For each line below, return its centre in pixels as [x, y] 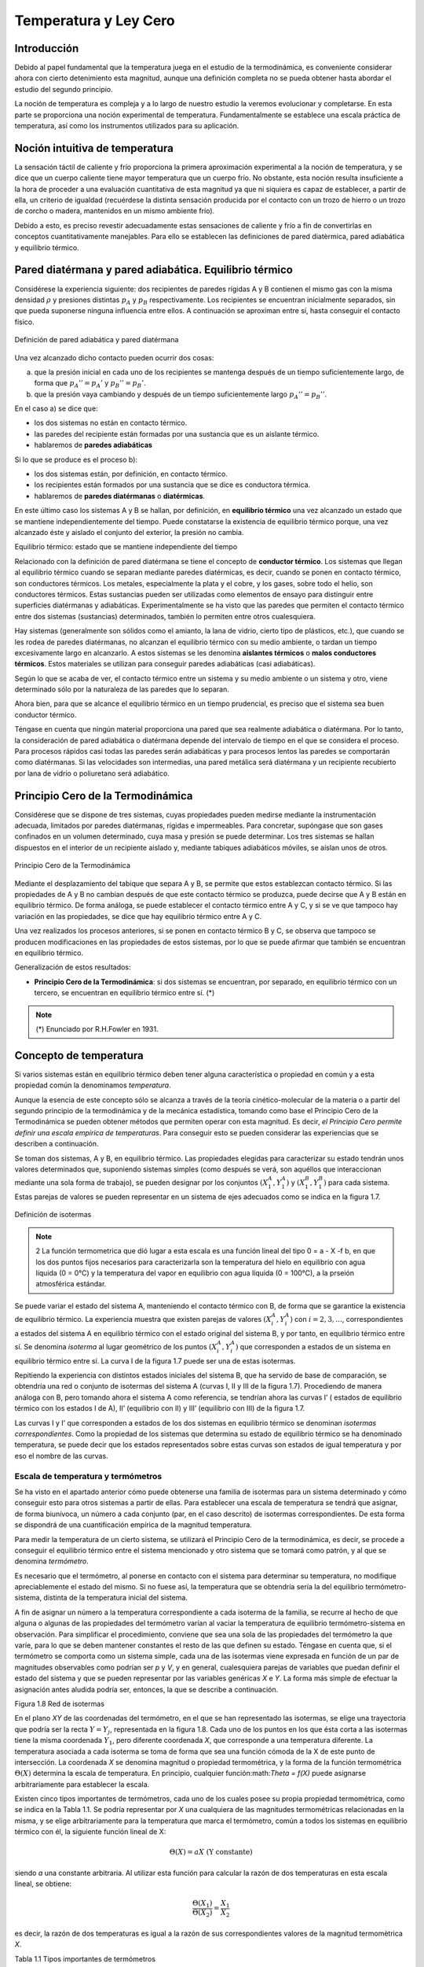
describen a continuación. [57, 1144]
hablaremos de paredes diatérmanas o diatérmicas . [120, 496]
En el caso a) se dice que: [56, 408]
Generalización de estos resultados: [73, 967]
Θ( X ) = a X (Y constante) [211, 1852]
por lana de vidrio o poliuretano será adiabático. [92, 773]
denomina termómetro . [52, 1561]
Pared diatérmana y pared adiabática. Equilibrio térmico [154, 270]
